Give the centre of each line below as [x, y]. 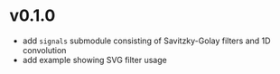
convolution [44, 50]
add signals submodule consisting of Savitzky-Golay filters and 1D [146, 41]
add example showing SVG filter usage [94, 60]
